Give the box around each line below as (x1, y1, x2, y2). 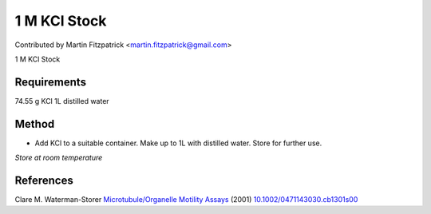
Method (14, 117, 55, 131)
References (14, 173, 73, 187)
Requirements (14, 75, 87, 89)
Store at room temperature (14, 153, 103, 163)
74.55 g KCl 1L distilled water (14, 96, 109, 105)
